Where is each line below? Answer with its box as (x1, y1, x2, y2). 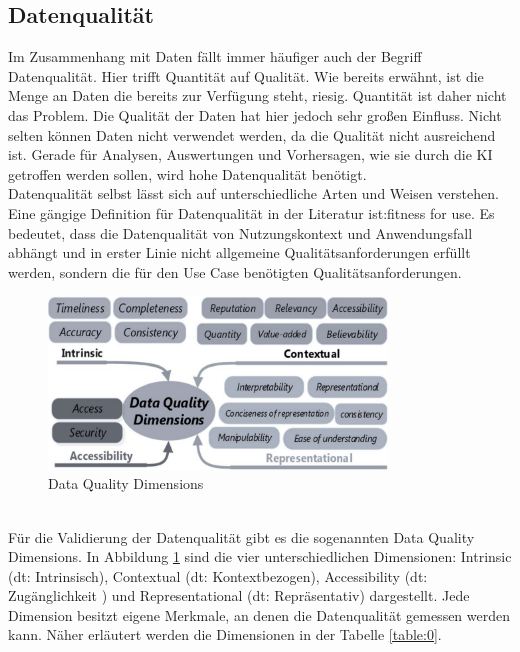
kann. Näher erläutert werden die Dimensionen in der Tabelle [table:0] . (8, 624, 442, 645)
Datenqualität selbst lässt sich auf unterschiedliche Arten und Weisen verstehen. (8, 183, 499, 204)
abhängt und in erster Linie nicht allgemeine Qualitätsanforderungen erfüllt (8, 242, 471, 263)
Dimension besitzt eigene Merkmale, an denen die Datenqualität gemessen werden (8, 604, 511, 625)
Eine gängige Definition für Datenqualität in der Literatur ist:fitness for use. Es (8, 202, 495, 223)
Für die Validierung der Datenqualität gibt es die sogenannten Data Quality (8, 526, 475, 547)
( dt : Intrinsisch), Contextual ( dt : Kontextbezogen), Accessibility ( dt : (8, 565, 428, 586)
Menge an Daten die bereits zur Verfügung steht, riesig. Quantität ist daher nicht (8, 85, 507, 106)
